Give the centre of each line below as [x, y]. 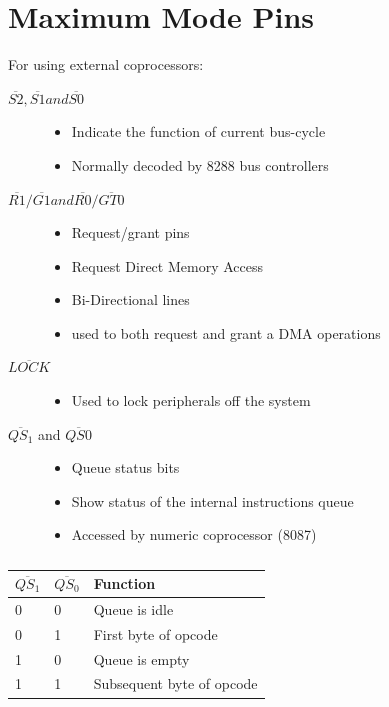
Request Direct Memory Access [167, 265]
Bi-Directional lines [130, 299]
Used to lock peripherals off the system [191, 400]
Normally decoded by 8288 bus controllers [200, 164]
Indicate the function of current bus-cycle [198, 131]
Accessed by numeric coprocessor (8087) [194, 534]
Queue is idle [133, 608]
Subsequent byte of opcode [175, 683]
